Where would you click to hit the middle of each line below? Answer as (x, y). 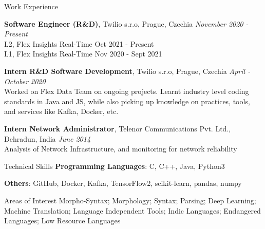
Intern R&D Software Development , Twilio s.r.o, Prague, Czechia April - (127, 71)
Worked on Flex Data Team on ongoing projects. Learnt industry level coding (127, 91)
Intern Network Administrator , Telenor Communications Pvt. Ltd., (118, 128)
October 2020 (25, 81)
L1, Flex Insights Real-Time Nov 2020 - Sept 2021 (83, 54)
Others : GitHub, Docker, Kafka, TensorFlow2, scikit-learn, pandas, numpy (123, 183)
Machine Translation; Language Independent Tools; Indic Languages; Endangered (132, 210)
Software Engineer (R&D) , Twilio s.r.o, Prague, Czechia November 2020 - (126, 23)
